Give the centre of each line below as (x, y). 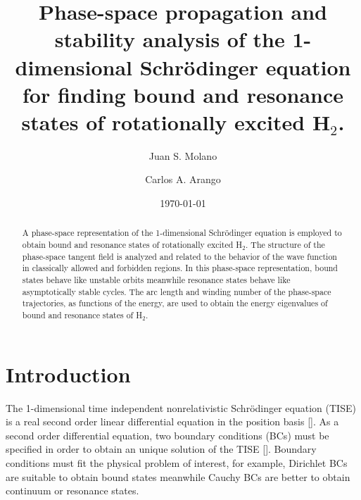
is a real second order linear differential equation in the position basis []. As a (172, 421)
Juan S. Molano (183, 155)
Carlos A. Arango (183, 179)
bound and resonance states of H (82, 315)
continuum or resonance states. (72, 490)
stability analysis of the (170, 39)
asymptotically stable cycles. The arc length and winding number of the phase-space (177, 291)
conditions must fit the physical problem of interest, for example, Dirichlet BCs (177, 463)
